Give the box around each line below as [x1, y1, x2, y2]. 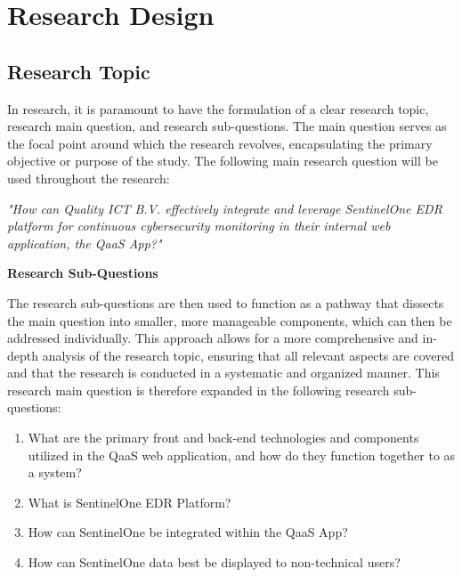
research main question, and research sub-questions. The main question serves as [7, 117, 447, 135]
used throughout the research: [7, 168, 170, 187]
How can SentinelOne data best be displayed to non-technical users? [28, 553, 401, 572]
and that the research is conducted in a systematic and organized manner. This [7, 363, 440, 382]
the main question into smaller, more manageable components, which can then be [7, 311, 452, 329]
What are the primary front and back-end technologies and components [28, 428, 419, 447]
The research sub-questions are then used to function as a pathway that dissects [7, 293, 444, 312]
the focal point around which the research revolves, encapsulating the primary [7, 134, 433, 152]
